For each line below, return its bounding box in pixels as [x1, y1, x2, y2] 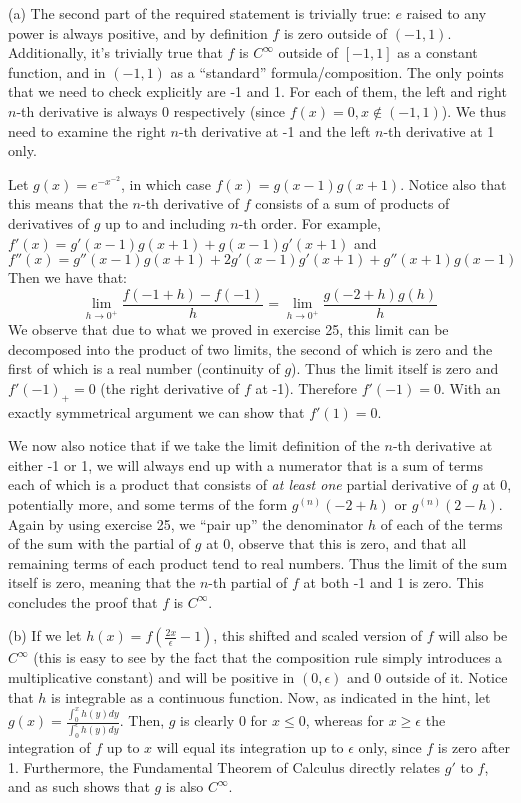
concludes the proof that [8, 591, 158, 612]
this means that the [8, 193, 128, 214]
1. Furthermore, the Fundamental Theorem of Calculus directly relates [8, 756, 441, 777]
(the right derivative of [100, 377, 240, 398]
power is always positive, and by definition [8, 22, 268, 43]
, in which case [120, 173, 211, 194]
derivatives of [8, 212, 90, 233]
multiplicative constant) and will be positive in [8, 667, 295, 688]
